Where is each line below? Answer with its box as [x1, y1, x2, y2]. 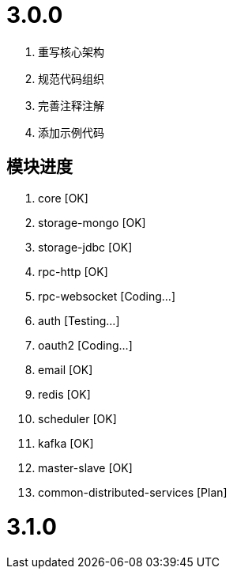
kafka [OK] [38, 436, 94, 450]
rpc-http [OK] [38, 264, 108, 278]
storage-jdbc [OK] [38, 240, 133, 254]
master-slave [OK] [38, 460, 133, 475]
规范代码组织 [38, 71, 104, 85]
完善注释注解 [38, 98, 104, 112]
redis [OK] [38, 387, 91, 401]
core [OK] [38, 191, 88, 205]
